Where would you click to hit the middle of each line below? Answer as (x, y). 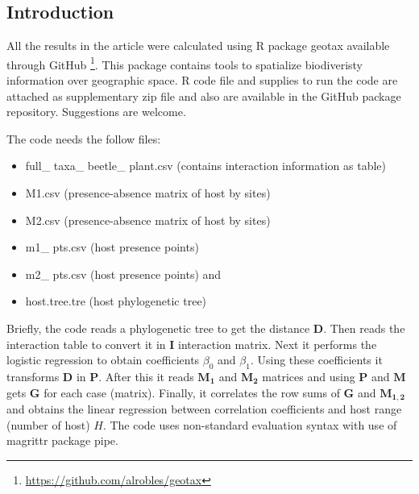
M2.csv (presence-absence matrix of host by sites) (148, 220)
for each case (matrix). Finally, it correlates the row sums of (192, 392)
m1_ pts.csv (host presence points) (112, 247)
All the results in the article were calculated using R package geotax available (198, 46)
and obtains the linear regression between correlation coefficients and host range (204, 409)
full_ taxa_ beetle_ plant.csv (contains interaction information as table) (205, 166)
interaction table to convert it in (86, 344)
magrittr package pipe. (62, 440)
